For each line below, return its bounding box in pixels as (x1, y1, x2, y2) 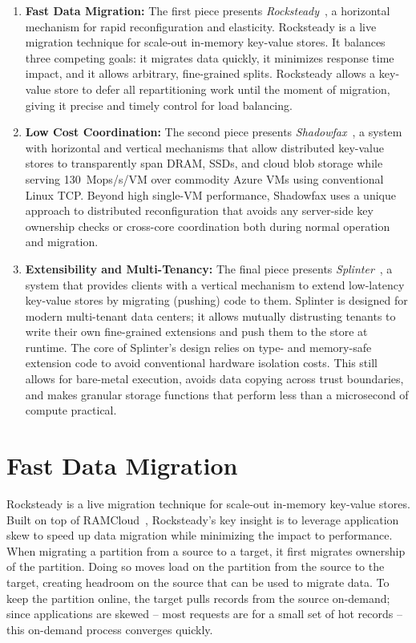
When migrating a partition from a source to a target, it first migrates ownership (6, 542, 406, 559)
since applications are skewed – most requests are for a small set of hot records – (6, 605, 402, 622)
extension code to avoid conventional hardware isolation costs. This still (25, 354, 378, 371)
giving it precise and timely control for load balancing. (25, 96, 293, 113)
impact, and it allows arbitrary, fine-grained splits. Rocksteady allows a (25, 65, 376, 82)
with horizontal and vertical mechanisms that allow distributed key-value (25, 139, 384, 156)
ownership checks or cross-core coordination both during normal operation (25, 217, 390, 234)
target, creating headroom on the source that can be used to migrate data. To (6, 573, 390, 590)
